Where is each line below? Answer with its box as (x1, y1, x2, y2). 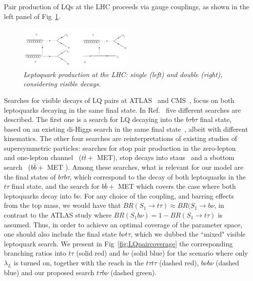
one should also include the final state (4, 229, 117, 239)
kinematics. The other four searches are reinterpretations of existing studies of (4, 133, 237, 143)
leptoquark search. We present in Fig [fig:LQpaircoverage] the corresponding (4, 238, 233, 248)
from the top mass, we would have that (4, 200, 121, 210)
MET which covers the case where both (118, 181, 236, 191)
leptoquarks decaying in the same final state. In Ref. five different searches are (4, 104, 241, 115)
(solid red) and (76, 248, 120, 258)
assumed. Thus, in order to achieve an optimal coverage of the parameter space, (4, 219, 242, 229)
